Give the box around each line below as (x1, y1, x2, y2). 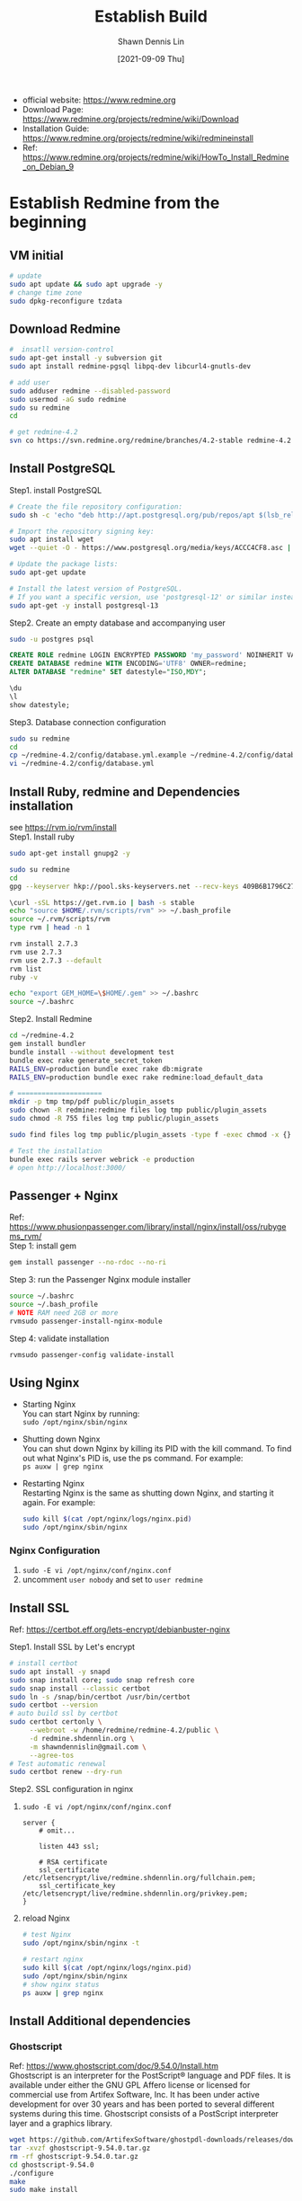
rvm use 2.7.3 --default (9, 955, 102, 965)
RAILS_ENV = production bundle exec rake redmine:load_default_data (9, 1072, 263, 1082)
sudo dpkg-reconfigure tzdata (9, 297, 123, 306)
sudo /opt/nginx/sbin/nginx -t (22, 1939, 140, 1948)
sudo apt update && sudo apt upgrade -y (9, 280, 164, 288)
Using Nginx (9, 1375, 80, 1390)
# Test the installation (9, 1146, 102, 1156)
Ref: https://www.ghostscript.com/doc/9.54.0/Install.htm (9, 2061, 218, 2072)
